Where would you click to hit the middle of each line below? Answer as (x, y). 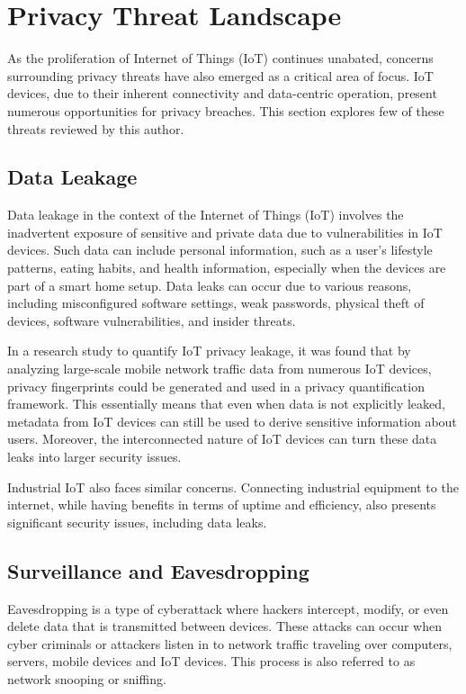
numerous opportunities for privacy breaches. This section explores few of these (226, 110)
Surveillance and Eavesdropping (158, 570)
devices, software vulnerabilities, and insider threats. (152, 320)
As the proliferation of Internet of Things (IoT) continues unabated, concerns (220, 58)
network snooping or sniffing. (87, 678)
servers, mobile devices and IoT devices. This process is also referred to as (211, 661)
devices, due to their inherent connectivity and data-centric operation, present (222, 93)
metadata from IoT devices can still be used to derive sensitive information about (232, 421)
